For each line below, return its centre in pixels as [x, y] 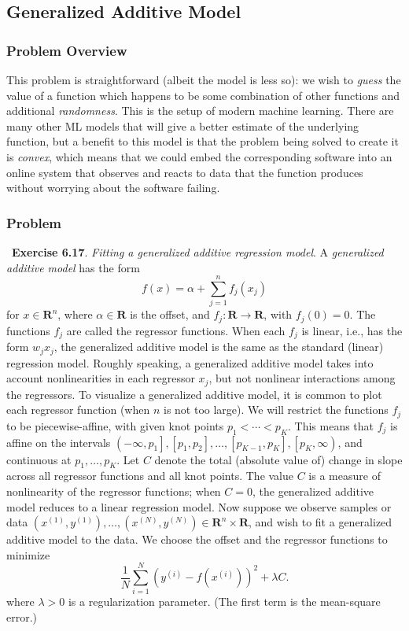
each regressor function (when [78, 410]
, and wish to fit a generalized [320, 522]
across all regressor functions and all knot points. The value [150, 476]
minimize [28, 554]
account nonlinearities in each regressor [101, 378]
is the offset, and [170, 314]
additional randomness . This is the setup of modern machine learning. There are [200, 111]
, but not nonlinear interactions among [302, 378]
